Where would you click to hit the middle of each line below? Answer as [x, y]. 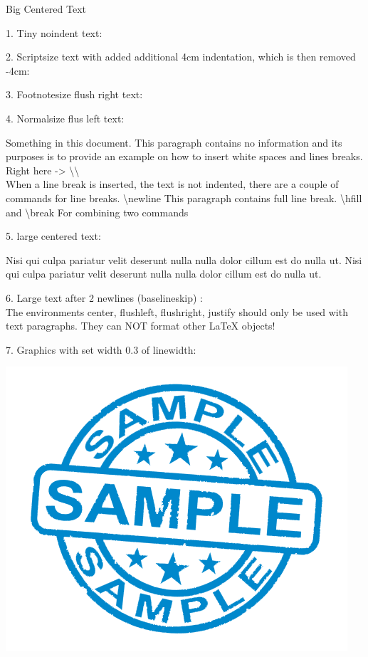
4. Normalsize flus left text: [65, 118]
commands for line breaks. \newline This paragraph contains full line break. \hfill [184, 198]
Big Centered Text [46, 9]
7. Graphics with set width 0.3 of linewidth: [101, 349]
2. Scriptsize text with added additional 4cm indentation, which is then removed [181, 57]
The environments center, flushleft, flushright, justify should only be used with [177, 311]
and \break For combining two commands [97, 212]
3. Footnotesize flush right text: [74, 94]
